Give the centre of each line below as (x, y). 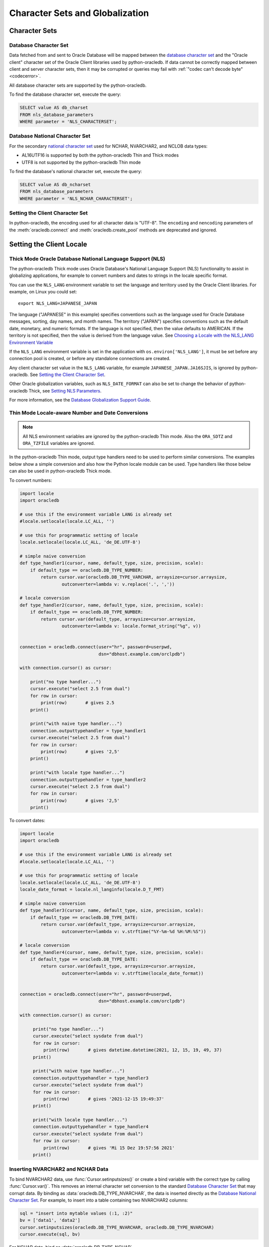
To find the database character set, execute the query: (65, 94)
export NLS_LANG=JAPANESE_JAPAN (58, 303)
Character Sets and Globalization (79, 13)
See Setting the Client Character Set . (68, 375)
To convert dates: (27, 821)
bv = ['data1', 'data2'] (50, 1220)
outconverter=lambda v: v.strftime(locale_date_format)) (133, 973)
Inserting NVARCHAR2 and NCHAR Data (59, 1169)
